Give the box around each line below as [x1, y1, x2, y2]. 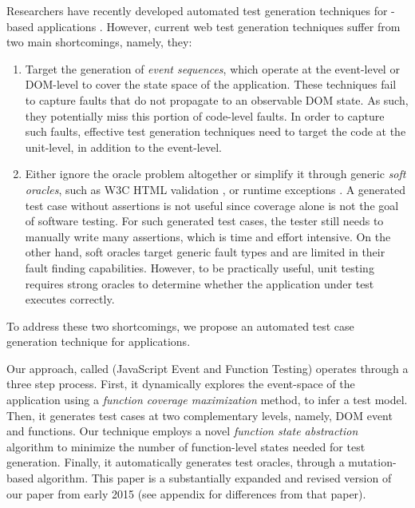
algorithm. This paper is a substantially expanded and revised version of [37, 470, 392, 486]
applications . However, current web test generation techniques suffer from [37, 18, 401, 34]
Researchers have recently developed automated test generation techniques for [6, 2, 388, 18]
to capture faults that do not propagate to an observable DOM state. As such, [25, 91, 409, 108]
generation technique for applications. [6, 333, 191, 350]
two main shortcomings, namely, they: [6, 34, 192, 50]
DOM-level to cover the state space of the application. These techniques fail [25, 76, 397, 93]
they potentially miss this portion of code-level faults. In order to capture [25, 107, 385, 124]
